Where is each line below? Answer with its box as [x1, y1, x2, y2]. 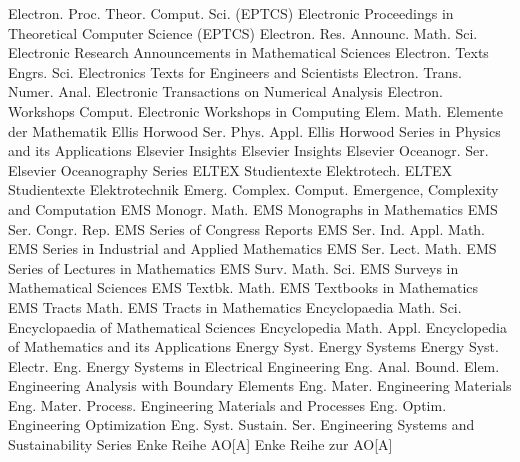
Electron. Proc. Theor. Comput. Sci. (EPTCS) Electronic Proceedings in [8, 3, 454, 23]
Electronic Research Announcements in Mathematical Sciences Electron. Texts [8, 42, 489, 63]
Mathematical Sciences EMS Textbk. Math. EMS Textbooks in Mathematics [8, 277, 479, 298]
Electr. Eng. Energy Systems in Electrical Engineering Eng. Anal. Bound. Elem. [8, 355, 500, 376]
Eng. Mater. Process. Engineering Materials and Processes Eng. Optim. [8, 394, 447, 415]
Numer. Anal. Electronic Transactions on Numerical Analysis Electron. [8, 81, 443, 102]
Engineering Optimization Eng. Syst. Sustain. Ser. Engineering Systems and [8, 414, 475, 435]
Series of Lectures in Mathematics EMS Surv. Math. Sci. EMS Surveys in [8, 257, 459, 278]
